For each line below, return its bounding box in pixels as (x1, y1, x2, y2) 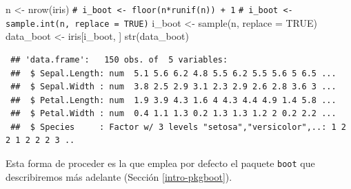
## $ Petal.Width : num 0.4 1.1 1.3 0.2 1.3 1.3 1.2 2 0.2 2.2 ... (10, 109, 337, 119)
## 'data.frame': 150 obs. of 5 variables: (10, 54, 228, 65)
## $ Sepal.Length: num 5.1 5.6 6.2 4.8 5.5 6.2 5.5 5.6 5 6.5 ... (10, 68, 337, 78)
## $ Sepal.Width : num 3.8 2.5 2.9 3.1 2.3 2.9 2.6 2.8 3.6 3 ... (10, 82, 337, 92)
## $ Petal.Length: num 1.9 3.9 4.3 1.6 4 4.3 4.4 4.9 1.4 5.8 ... (10, 95, 337, 105)
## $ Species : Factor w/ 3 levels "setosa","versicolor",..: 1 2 (10, 122, 346, 132)
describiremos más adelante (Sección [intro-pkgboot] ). (6, 169, 232, 184)
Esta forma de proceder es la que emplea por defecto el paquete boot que (6, 156, 315, 170)
